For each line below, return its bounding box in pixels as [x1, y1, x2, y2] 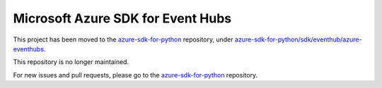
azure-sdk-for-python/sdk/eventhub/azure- [234, 35, 362, 44]
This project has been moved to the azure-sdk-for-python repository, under [13, 35, 233, 44]
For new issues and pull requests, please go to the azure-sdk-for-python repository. [13, 70, 258, 79]
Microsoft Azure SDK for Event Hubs [13, 11, 232, 26]
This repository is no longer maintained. [13, 58, 129, 66]
